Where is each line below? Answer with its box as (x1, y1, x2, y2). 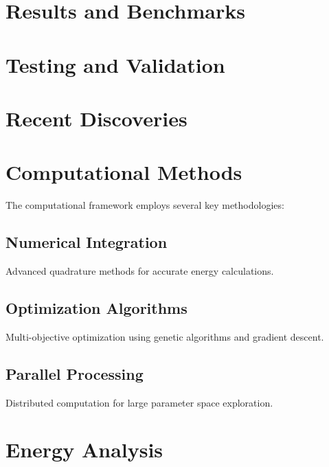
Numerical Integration (5, 231, 168, 253)
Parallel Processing (5, 363, 144, 384)
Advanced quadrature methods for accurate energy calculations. (5, 264, 274, 278)
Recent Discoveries (5, 104, 188, 132)
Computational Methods (5, 158, 242, 186)
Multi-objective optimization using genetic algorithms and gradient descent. (5, 329, 324, 343)
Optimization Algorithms (5, 297, 188, 319)
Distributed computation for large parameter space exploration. (5, 395, 273, 409)
